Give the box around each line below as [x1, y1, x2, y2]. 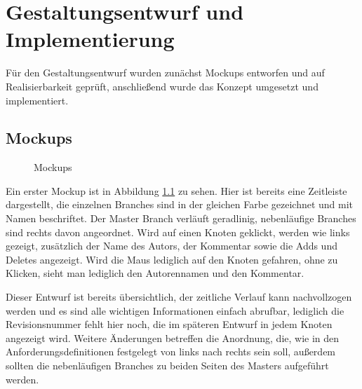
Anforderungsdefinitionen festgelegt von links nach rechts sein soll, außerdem [6, 344, 336, 359]
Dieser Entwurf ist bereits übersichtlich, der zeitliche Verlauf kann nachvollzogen [6, 289, 352, 304]
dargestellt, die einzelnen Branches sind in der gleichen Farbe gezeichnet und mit [6, 197, 354, 212]
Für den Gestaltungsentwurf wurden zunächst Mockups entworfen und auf [6, 65, 325, 80]
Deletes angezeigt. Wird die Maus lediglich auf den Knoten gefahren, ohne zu [6, 252, 338, 266]
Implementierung [6, 25, 175, 53]
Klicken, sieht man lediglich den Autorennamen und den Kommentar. [6, 266, 304, 280]
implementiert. [6, 93, 69, 107]
